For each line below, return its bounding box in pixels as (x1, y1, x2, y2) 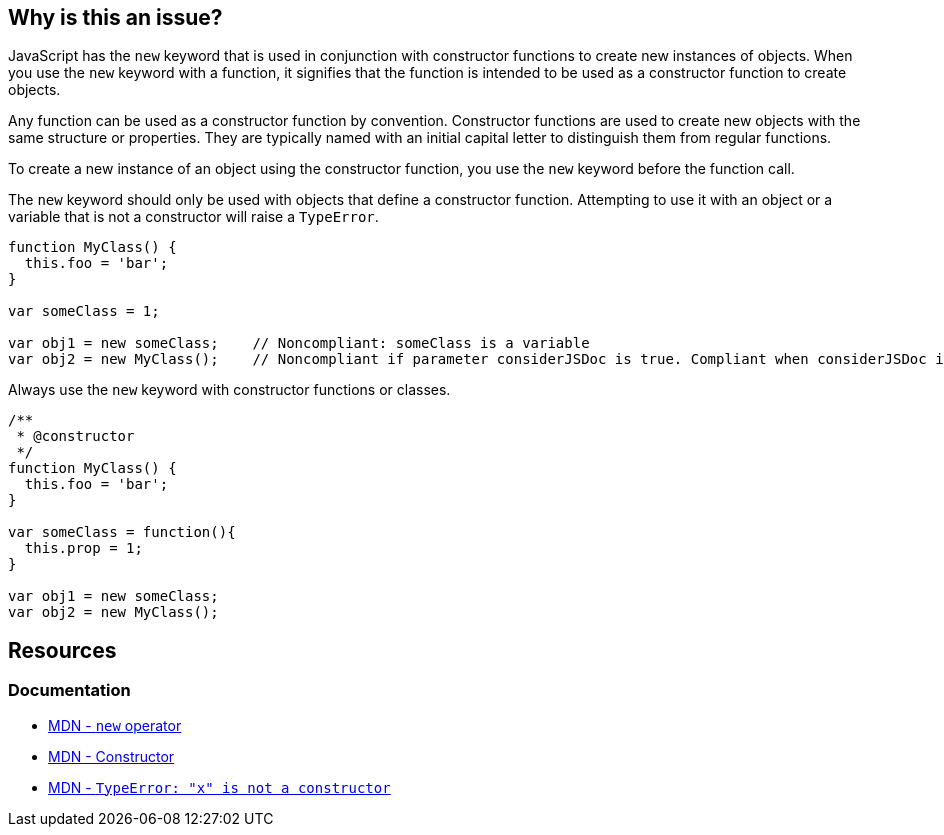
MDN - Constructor (48, 747, 175, 765)
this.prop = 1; (24, 540, 143, 557)
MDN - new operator (48, 716, 182, 734)
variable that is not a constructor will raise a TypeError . (8, 208, 379, 226)
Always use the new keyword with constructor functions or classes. (8, 381, 451, 399)
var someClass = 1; (8, 303, 160, 320)
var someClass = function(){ (8, 524, 236, 541)
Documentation (8, 680, 131, 701)
